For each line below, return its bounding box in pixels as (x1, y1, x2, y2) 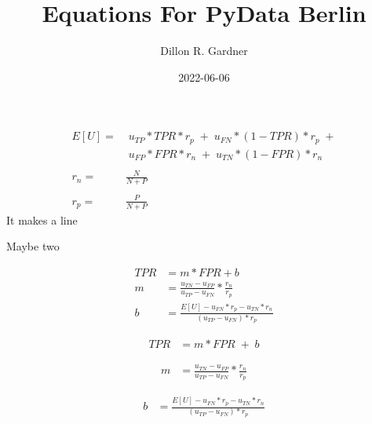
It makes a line (6, 211, 78, 228)
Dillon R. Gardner (160, 42, 248, 59)
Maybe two (6, 238, 60, 254)
